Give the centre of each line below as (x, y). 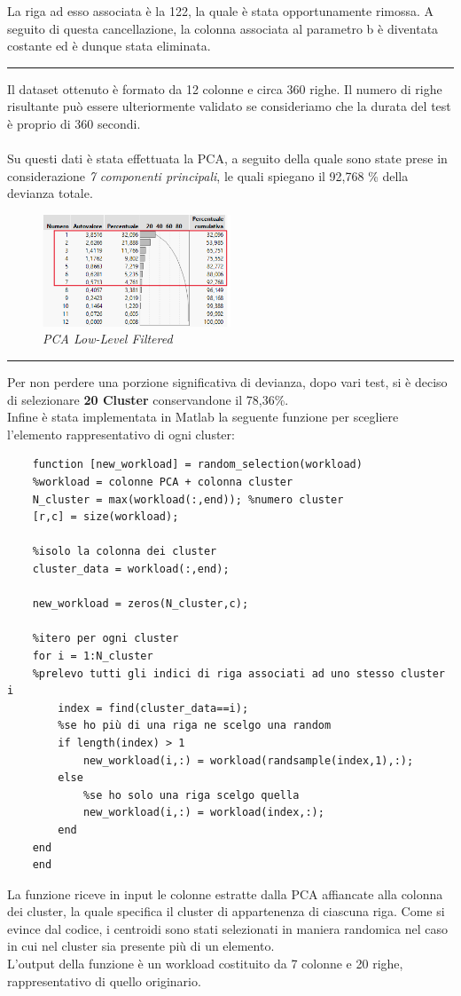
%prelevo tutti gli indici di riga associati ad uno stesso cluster (238, 673)
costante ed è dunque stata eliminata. (109, 46)
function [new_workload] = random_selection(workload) (197, 465)
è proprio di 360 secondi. (74, 123)
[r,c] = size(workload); (105, 517)
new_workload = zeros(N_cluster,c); (141, 604)
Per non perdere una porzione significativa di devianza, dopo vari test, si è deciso (227, 382)
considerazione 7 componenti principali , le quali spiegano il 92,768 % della (208, 175)
